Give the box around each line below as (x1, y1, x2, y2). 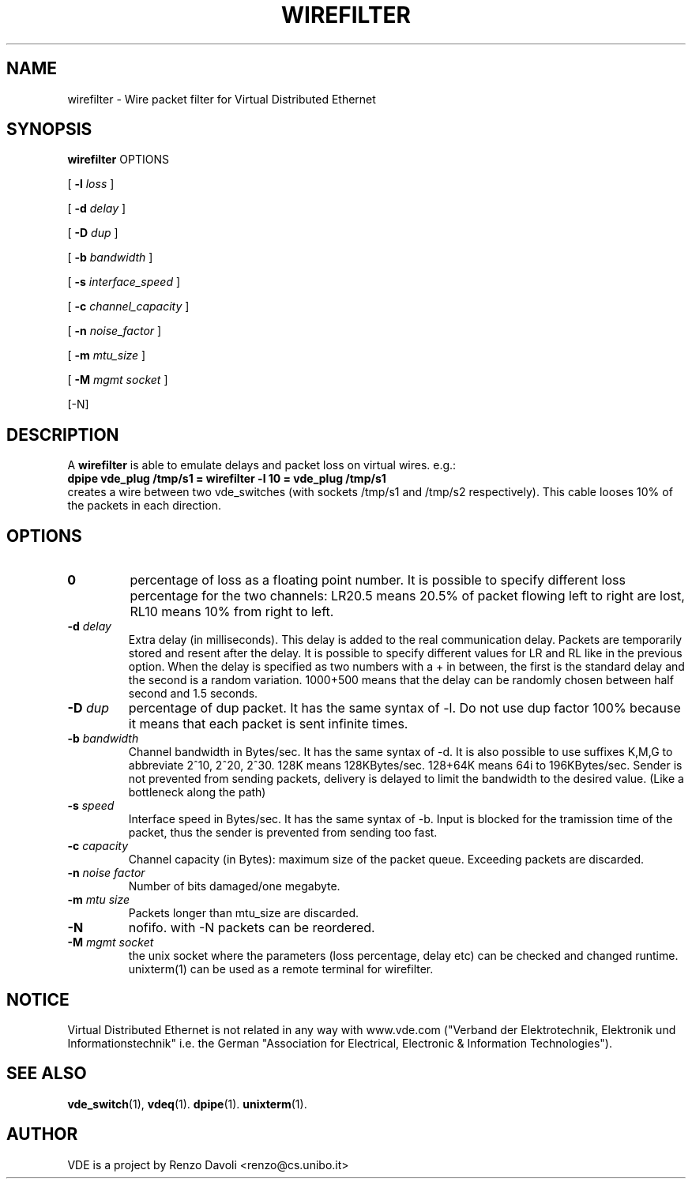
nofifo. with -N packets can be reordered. (128, 920, 375, 936)
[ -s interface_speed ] (67, 275, 181, 289)
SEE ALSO (6, 1063, 87, 1084)
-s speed (67, 799, 115, 813)
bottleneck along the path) (128, 785, 266, 799)
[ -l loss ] (67, 177, 115, 191)
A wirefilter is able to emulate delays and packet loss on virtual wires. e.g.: (67, 458, 457, 472)
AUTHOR (6, 1124, 78, 1145)
